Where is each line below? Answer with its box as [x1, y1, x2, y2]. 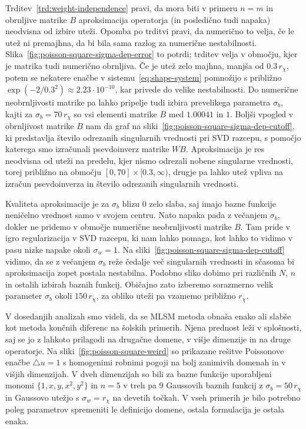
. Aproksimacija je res [185, 143, 265, 155]
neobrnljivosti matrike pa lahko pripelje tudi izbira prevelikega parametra [5, 96, 271, 108]
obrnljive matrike [5, 13, 67, 25]
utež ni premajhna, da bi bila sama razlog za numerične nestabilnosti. [5, 36, 257, 48]
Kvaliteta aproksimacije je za [5, 197, 109, 209]
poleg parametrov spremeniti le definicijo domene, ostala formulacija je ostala [5, 403, 285, 415]
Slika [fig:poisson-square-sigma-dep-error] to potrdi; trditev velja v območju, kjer [5, 48, 298, 60]
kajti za [5, 107, 33, 120]
